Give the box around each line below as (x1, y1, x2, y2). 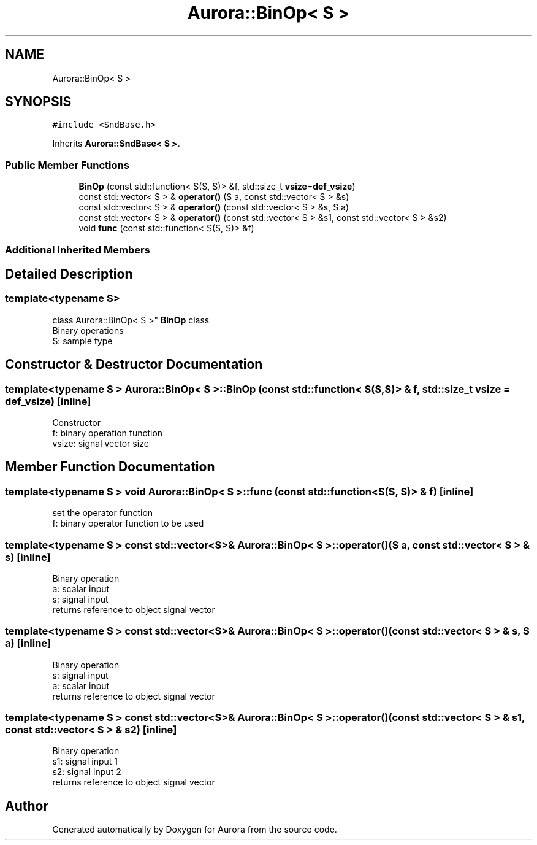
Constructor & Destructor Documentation (5, 357, 263, 372)
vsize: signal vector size (52, 438, 149, 449)
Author (5, 798, 48, 814)
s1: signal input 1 (52, 756, 118, 767)
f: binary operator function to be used (52, 518, 204, 529)
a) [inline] (5, 637, 51, 650)
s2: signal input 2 (52, 766, 121, 777)
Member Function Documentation (5, 459, 215, 475)
